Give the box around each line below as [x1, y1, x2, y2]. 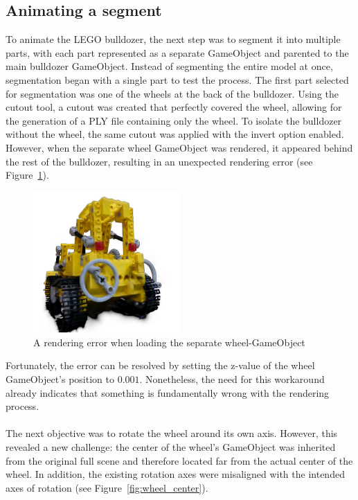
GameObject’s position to [6, 372, 114, 386]
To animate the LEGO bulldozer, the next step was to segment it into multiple [6, 32, 341, 46]
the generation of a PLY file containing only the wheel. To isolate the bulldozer [6, 113, 342, 127]
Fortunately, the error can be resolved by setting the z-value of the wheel [6, 358, 315, 373]
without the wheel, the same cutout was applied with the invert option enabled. [6, 127, 344, 141]
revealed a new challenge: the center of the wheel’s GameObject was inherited [6, 440, 336, 454]
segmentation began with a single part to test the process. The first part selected [6, 72, 349, 87]
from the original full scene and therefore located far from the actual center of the [6, 453, 353, 467]
